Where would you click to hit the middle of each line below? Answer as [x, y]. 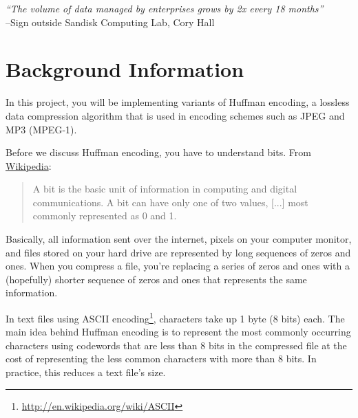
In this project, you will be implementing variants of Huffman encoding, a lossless [178, 102]
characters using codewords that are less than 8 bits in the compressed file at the [176, 345]
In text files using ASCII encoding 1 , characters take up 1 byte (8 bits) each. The [175, 317]
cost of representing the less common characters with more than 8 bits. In [161, 359]
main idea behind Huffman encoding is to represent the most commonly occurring [178, 332]
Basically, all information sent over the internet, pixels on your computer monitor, [179, 239]
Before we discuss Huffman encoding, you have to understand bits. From [158, 152]
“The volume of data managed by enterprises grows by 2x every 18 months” [165, 8]
